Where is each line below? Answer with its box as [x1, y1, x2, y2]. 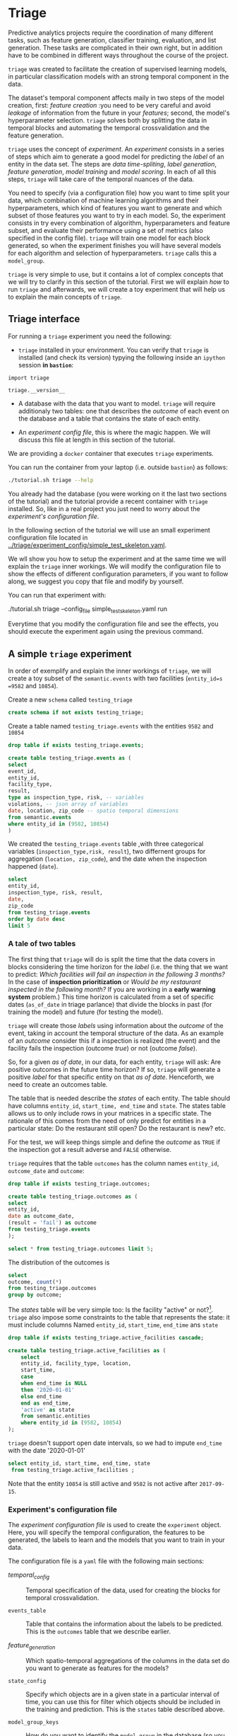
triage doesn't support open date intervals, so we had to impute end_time [8, 1439, 222, 1447]
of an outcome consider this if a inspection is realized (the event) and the [8, 1036, 221, 1045]
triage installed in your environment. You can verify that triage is [18, 346, 209, 354]
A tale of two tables [8, 939, 76, 949]
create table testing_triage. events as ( [8, 754, 132, 762]
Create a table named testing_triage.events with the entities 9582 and [8, 722, 214, 731]
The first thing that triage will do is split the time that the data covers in [8, 954, 216, 964]
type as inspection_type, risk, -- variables [8, 794, 144, 801]
